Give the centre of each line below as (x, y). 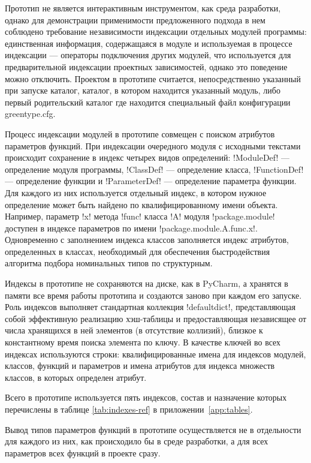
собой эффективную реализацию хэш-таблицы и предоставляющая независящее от (156, 318)
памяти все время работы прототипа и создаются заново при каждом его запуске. (153, 295)
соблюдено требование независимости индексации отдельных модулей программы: (156, 31)
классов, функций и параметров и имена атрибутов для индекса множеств (140, 366)
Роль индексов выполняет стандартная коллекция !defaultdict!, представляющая (150, 307)
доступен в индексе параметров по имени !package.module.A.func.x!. (131, 228)
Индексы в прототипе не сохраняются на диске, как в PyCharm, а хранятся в (147, 283)
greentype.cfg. (30, 114)
